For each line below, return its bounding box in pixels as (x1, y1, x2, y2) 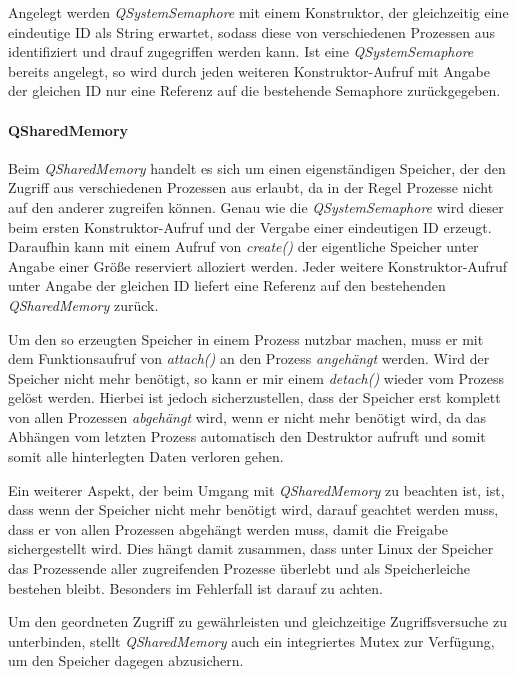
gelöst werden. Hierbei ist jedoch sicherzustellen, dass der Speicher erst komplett (8, 387, 501, 408)
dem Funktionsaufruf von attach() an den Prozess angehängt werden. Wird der (8, 348, 490, 369)
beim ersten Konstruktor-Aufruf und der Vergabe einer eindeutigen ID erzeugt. (8, 216, 492, 237)
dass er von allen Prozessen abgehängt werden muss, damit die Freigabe (8, 518, 449, 539)
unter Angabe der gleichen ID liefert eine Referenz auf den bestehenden (8, 275, 446, 296)
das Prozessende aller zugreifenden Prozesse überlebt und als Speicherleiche (8, 558, 470, 579)
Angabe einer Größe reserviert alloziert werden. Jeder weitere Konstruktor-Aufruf (8, 255, 508, 276)
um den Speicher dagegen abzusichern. (8, 650, 244, 671)
